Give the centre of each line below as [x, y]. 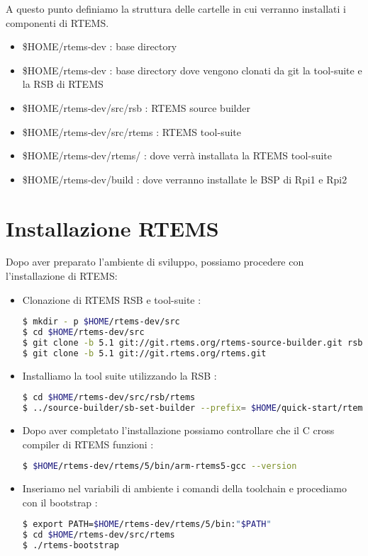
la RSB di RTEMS [63, 84]
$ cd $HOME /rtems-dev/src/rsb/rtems [109, 398]
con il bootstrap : [60, 502]
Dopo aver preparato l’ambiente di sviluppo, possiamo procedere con [155, 262]
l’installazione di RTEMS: [62, 276]
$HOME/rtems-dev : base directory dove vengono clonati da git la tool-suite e [192, 70]
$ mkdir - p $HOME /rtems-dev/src [101, 322]
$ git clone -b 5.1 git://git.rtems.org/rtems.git [144, 353]
